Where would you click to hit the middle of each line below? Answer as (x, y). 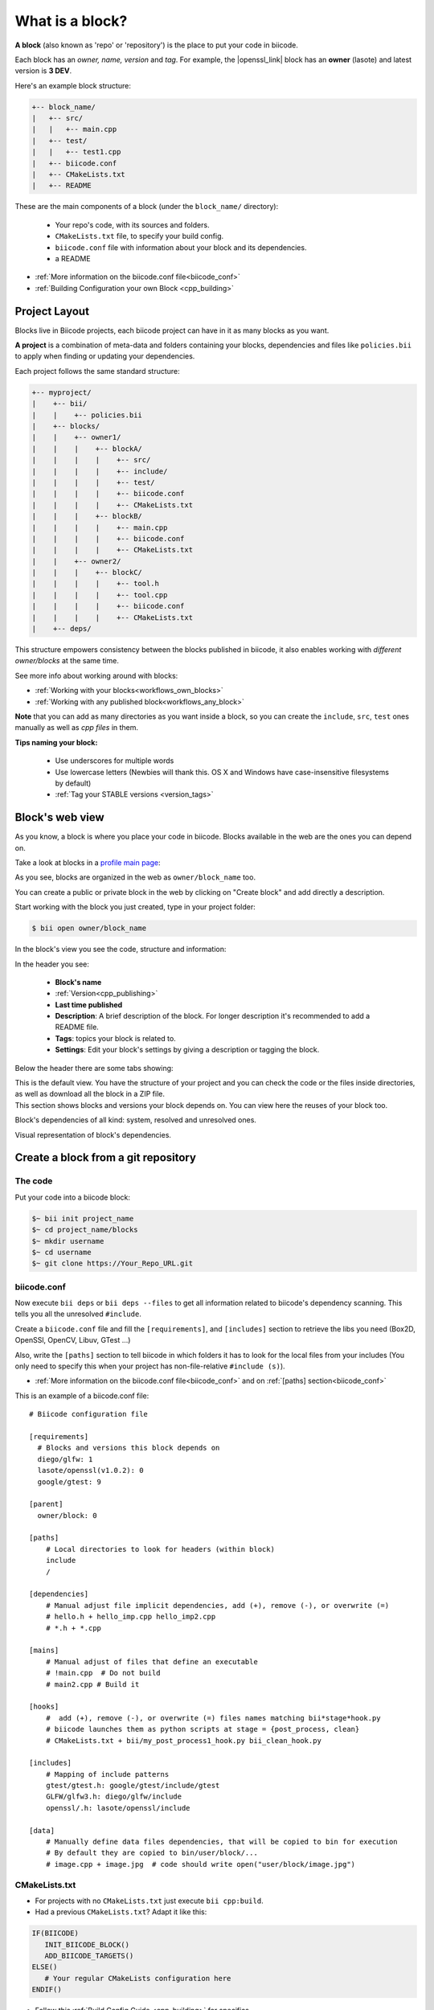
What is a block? (71, 21)
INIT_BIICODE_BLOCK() (87, 1944)
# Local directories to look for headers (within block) (160, 1549)
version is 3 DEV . (43, 71)
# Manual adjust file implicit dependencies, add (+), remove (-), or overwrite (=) (217, 1605)
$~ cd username (61, 1252)
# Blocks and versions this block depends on (129, 1448)
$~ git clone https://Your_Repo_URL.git (112, 1263)
